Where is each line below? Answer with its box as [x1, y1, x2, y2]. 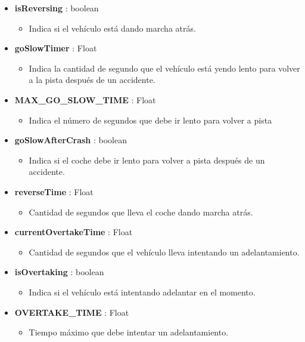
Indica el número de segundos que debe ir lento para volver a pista [29, 113, 272, 126]
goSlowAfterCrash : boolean [14, 134, 127, 146]
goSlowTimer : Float [14, 42, 97, 54]
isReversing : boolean [14, 2, 99, 14]
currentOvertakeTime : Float [14, 226, 133, 238]
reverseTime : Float [14, 185, 94, 198]
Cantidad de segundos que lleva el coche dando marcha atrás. [29, 205, 253, 218]
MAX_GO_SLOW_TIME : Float [14, 93, 156, 106]
